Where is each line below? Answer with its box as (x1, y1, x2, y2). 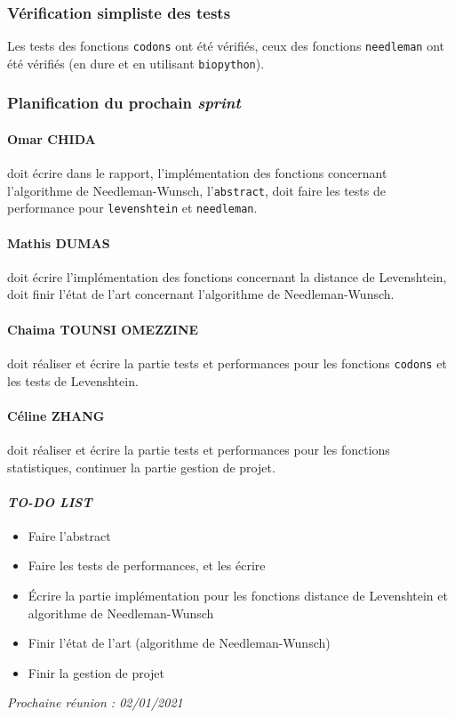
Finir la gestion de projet (28, 663, 164, 682)
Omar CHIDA (7, 129, 96, 148)
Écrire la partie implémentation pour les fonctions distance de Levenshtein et (28, 586, 448, 605)
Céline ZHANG (7, 406, 105, 424)
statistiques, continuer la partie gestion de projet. (7, 457, 275, 476)
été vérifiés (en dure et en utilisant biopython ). (7, 53, 265, 72)
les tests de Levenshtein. (7, 371, 139, 390)
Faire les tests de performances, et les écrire (28, 556, 266, 575)
